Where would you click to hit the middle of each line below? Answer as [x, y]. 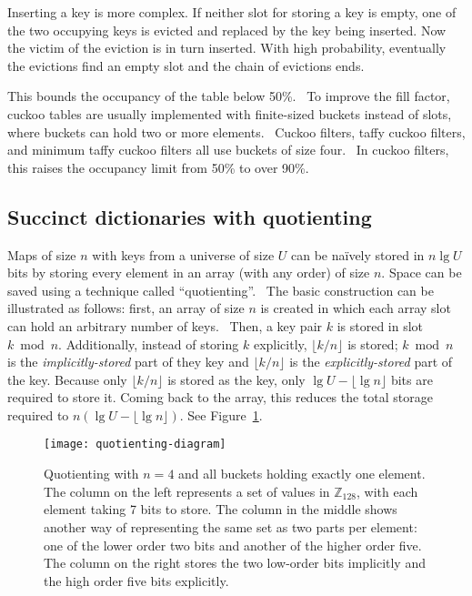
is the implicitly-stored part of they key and [128, 362]
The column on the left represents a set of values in [187, 491]
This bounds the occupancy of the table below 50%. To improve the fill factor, [229, 96]
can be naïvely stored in [357, 254]
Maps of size [42, 254]
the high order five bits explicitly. [136, 580]
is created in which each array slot [356, 308]
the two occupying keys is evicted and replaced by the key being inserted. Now [227, 30]
